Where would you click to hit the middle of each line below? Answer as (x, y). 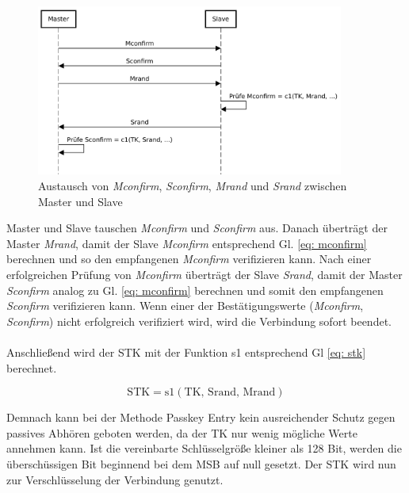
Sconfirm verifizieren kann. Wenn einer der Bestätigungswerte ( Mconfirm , (185, 306)
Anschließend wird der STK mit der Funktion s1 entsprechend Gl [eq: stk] (186, 352)
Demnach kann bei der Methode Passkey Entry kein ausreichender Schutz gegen (201, 417)
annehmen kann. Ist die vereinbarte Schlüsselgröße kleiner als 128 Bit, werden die (204, 448)
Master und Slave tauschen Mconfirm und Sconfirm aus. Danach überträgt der (197, 228)
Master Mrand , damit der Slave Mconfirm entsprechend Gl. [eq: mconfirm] (187, 243)
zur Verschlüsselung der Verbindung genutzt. (115, 479)
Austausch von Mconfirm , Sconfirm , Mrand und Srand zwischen (193, 185)
